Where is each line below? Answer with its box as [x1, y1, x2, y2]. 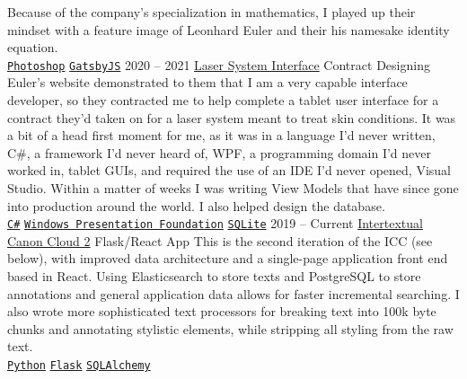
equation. [7, 38, 58, 57]
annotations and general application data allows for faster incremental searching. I [7, 284, 460, 303]
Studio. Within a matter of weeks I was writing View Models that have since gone [7, 179, 459, 197]
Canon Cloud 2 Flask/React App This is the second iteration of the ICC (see [7, 231, 433, 250]
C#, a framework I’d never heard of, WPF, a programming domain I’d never [7, 143, 432, 162]
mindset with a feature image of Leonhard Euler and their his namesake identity [7, 20, 450, 39]
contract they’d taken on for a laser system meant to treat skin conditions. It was [7, 108, 456, 127]
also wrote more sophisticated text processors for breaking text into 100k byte [7, 302, 436, 321]
